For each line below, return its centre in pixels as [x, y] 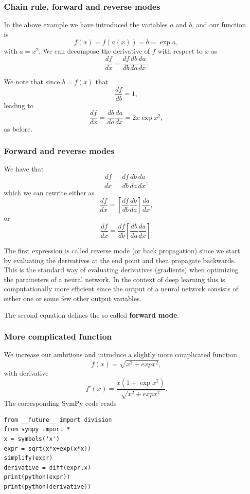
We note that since [32, 82]
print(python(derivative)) [47, 486]
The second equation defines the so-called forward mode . [91, 314]
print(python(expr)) [37, 477]
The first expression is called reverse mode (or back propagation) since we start [122, 251]
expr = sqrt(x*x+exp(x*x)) [47, 448]
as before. [18, 129]
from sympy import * [37, 429]
